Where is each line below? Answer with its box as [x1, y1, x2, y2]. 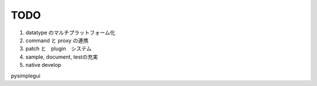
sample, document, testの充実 [25, 53, 98, 60]
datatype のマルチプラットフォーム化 [25, 29, 116, 36]
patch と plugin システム [25, 45, 92, 52]
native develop [25, 62, 62, 69]
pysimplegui [11, 72, 41, 79]
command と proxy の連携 [25, 37, 89, 44]
